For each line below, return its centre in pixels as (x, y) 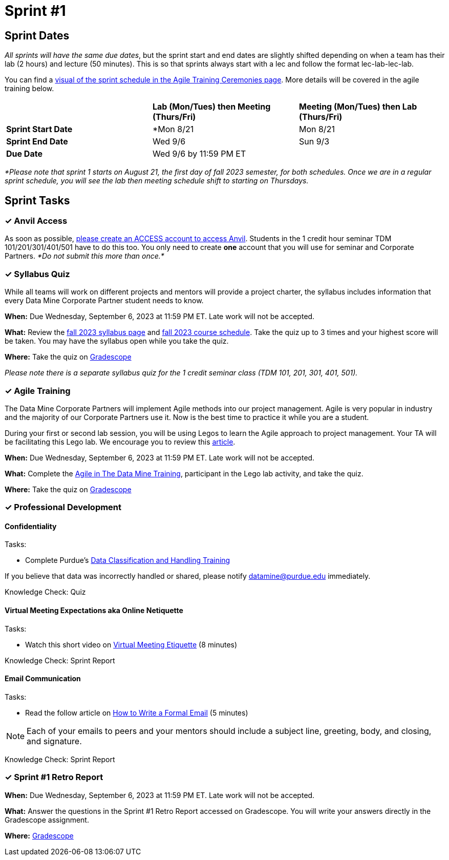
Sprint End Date (37, 142)
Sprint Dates (37, 35)
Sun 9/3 (314, 142)
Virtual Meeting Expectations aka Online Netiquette (94, 611)
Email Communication (43, 679)
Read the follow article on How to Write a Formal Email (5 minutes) (137, 712)
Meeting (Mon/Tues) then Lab (358, 107)
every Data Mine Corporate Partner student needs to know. (104, 301)
